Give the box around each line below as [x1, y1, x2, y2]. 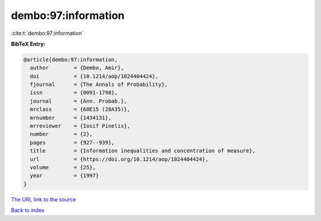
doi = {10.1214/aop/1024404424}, [30, 73, 159, 79]
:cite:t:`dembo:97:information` [11, 30, 84, 37]
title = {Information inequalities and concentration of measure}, [30, 148, 256, 154]
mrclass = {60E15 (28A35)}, [30, 106, 131, 113]
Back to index [11, 207, 45, 214]
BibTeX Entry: [11, 40, 46, 47]
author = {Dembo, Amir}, [30, 65, 124, 71]
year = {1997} [30, 172, 99, 179]
